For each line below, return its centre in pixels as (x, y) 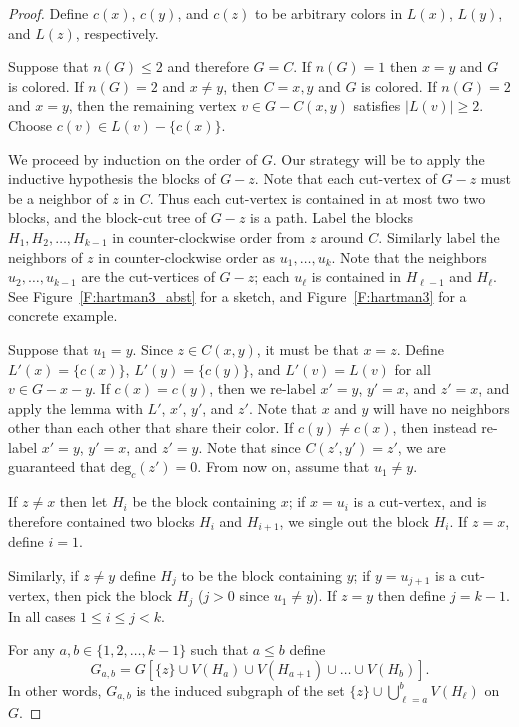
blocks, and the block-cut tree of (107, 217)
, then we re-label (262, 388)
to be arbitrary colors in (328, 13)
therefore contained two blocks (101, 520)
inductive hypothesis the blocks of (112, 178)
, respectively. (117, 32)
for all (412, 368)
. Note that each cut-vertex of (345, 178)
